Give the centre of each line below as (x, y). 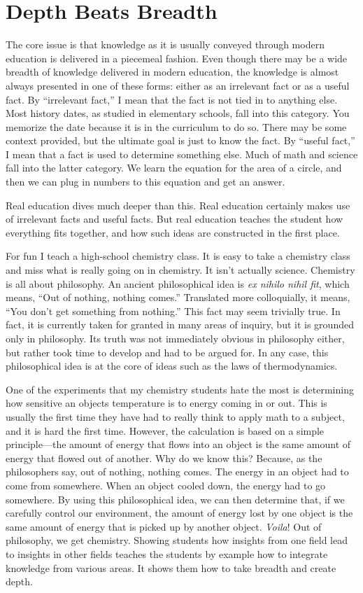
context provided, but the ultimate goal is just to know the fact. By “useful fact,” (180, 140)
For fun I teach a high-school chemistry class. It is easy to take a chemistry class (178, 256)
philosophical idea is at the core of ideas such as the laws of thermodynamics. (172, 366)
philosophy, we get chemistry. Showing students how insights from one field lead (177, 540)
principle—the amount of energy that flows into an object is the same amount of (178, 444)
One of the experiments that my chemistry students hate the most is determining (180, 389)
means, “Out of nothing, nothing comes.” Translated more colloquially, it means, (178, 297)
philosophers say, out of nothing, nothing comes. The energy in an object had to (177, 472)
